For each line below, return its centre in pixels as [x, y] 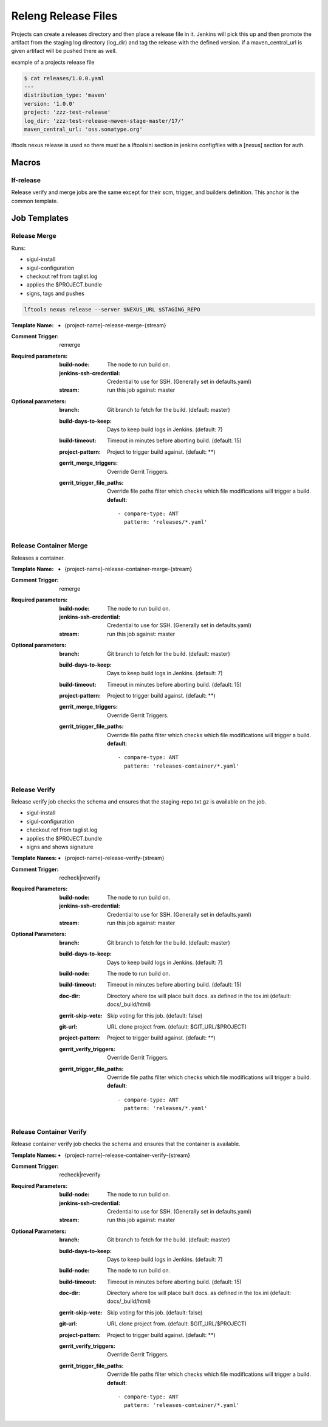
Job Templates [40, 218]
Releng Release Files [64, 16]
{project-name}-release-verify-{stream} [114, 858]
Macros [26, 162]
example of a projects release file [53, 62]
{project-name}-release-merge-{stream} [115, 325]
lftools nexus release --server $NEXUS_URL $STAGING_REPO [112, 309]
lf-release [26, 180]
